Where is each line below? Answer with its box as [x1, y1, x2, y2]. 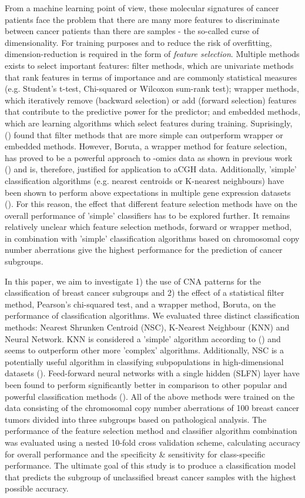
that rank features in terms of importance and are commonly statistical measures [5, 71, 297, 83]
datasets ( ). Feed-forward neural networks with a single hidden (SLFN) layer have [5, 367, 300, 379]
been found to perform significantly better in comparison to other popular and [5, 379, 287, 390]
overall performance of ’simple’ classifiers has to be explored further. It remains [5, 209, 290, 221]
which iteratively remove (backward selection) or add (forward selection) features [5, 93, 297, 106]
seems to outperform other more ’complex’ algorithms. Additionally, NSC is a [5, 344, 284, 356]
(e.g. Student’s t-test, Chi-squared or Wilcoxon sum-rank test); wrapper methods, [5, 82, 299, 95]
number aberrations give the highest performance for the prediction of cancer [5, 243, 283, 256]
